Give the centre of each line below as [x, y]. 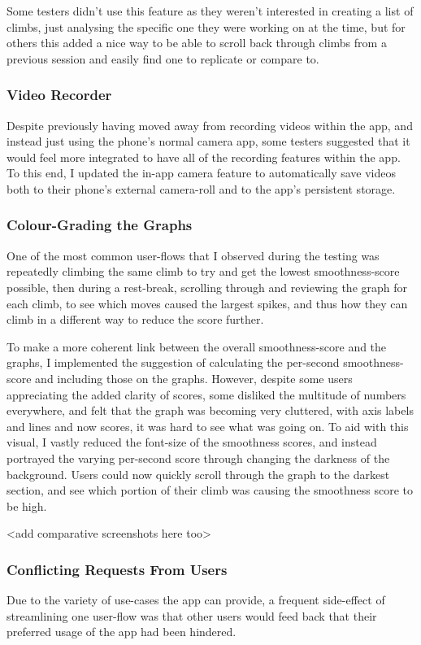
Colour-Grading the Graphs [100, 225]
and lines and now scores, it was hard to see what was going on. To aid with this [208, 426]
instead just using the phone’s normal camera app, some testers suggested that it [208, 141]
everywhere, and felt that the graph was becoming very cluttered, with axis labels [210, 410]
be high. [27, 506]
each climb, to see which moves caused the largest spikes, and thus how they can [207, 303]
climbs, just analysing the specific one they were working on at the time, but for [206, 26]
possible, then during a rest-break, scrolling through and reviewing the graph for [207, 287]
